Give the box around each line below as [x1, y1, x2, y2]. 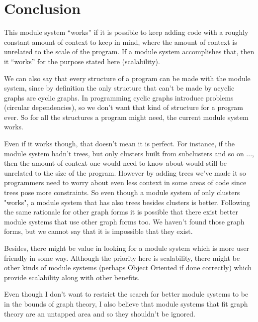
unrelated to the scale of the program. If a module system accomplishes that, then [4, 46, 255, 57]
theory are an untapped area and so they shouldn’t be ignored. [4, 308, 195, 319]
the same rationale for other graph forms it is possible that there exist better [4, 207, 238, 217]
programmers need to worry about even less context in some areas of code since [4, 177, 247, 188]
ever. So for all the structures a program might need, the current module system [4, 111, 249, 122]
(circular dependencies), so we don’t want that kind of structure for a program [4, 102, 243, 112]
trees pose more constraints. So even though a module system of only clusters [4, 187, 240, 198]
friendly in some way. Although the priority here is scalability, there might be [4, 252, 240, 263]
